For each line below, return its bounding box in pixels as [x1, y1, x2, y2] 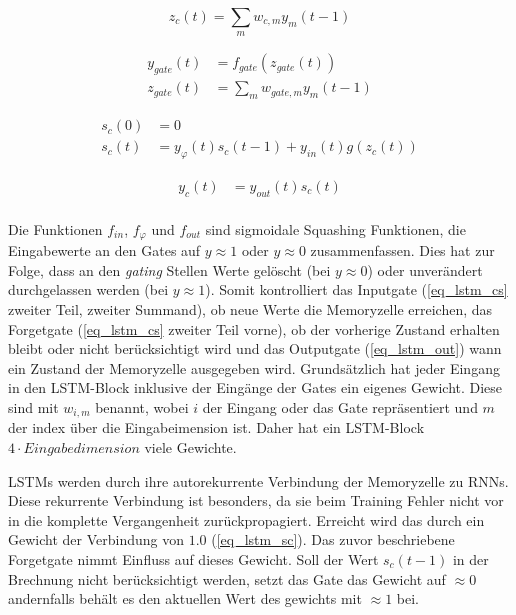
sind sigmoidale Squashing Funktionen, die [205, 218, 466, 239]
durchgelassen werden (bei [8, 279, 169, 300]
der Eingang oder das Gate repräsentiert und [202, 396, 478, 417]
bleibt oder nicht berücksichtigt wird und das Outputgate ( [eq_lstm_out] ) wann [8, 338, 502, 359]
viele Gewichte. [144, 437, 237, 458]
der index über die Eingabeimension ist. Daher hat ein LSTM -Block [8, 417, 425, 438]
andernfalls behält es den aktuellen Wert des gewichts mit [8, 588, 362, 609]
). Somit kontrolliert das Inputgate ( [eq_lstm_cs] [205, 279, 508, 300]
